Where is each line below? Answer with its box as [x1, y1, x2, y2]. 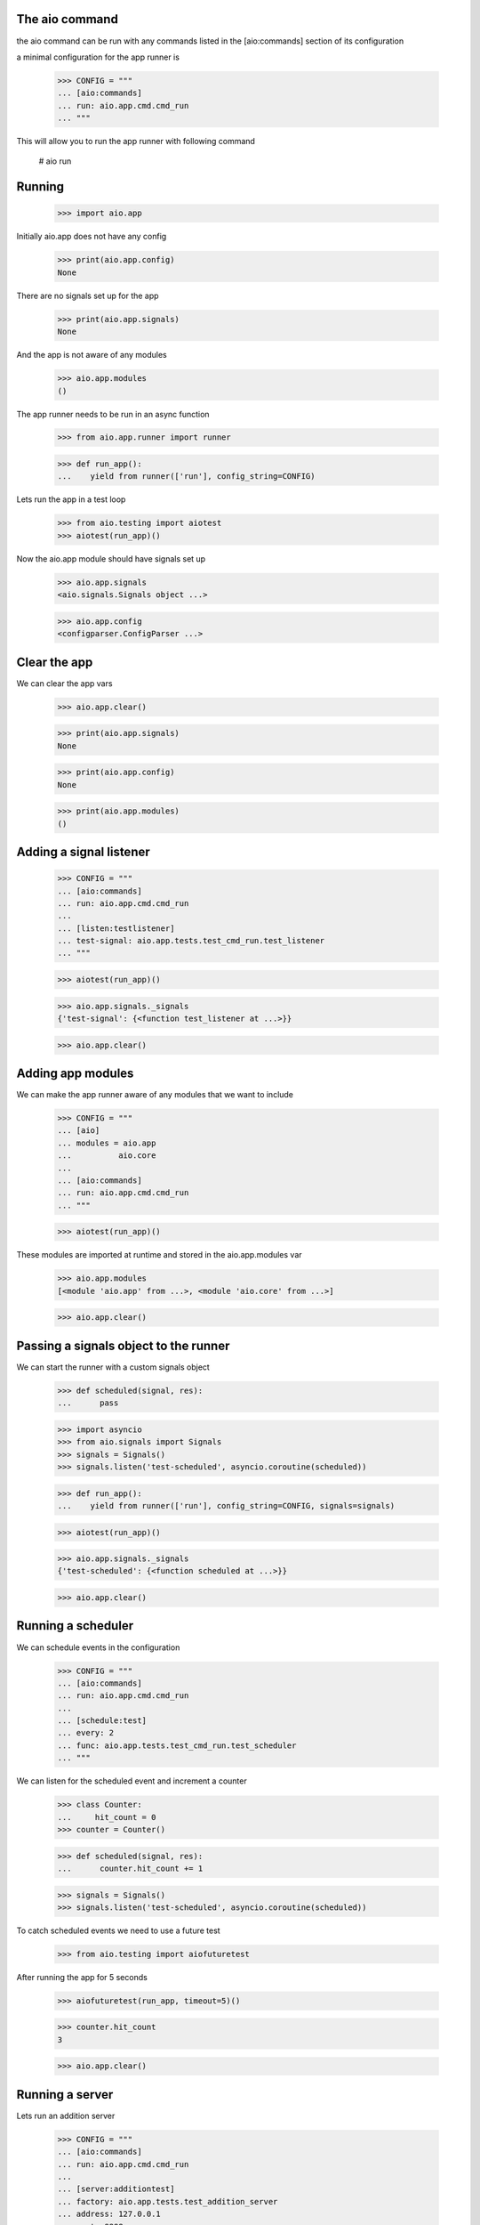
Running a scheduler [16, 1618, 133, 1633]
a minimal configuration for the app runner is [16, 52, 180, 62]
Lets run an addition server [16, 2110, 116, 2121]
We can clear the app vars [16, 677, 113, 689]
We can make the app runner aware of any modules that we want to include [16, 1089, 293, 1100]
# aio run [38, 156, 72, 166]
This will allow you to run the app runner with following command [16, 136, 255, 147]
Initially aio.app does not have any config [16, 231, 167, 242]
